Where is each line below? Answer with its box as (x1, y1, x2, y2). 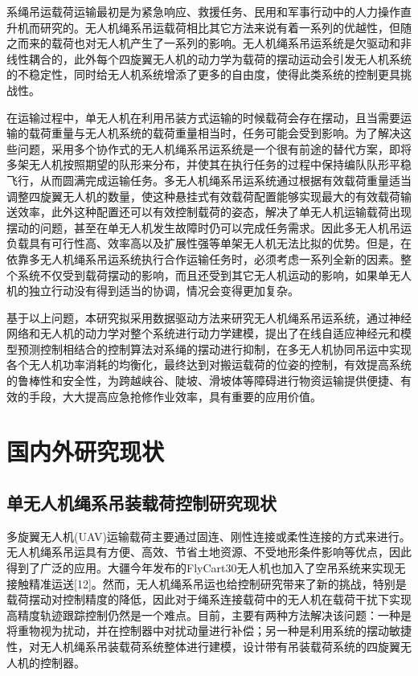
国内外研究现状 (6, 435, 165, 468)
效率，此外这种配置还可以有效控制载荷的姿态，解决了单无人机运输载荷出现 (17, 203, 412, 220)
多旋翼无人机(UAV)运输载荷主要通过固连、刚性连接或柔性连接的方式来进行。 (6, 527, 411, 544)
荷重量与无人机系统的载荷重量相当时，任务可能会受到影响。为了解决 (39, 125, 400, 141)
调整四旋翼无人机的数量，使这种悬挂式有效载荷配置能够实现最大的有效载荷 (6, 187, 400, 204)
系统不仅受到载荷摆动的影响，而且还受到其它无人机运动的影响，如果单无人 (17, 266, 412, 283)
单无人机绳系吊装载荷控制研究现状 (6, 490, 277, 515)
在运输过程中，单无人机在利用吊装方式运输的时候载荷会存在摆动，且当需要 (6, 109, 400, 125)
